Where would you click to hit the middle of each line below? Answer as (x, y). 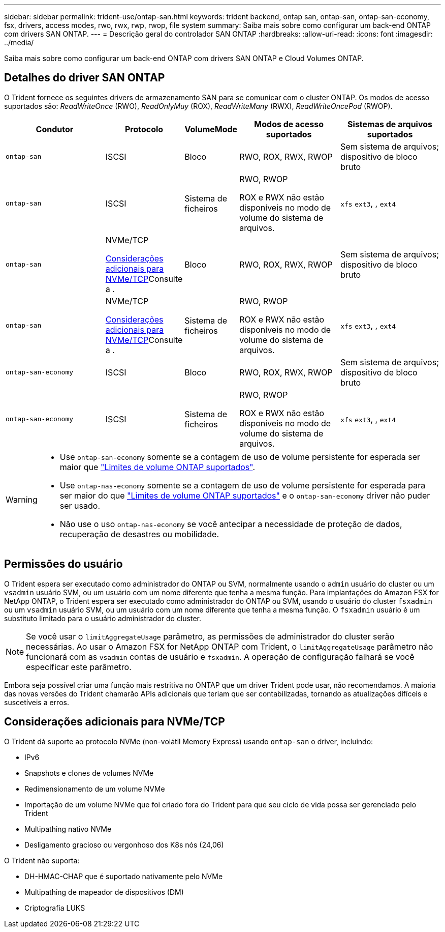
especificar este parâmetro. (79, 667)
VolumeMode (211, 129)
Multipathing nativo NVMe (68, 829)
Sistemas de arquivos (390, 124)
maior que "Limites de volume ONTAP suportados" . (157, 467)
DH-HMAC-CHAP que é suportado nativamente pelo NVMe (124, 876)
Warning (22, 499)
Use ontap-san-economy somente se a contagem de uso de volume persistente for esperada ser (240, 457)
